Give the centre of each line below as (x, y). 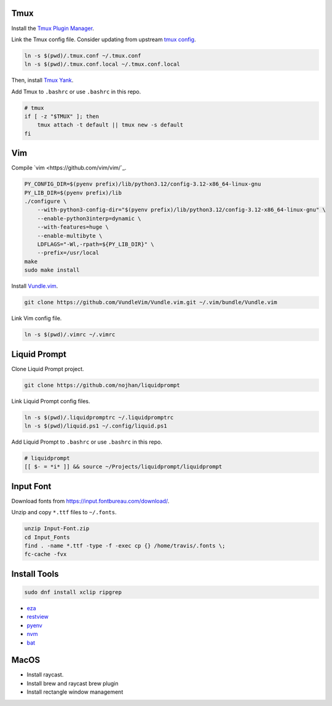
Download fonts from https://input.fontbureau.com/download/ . (90, 501)
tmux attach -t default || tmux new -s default (110, 125)
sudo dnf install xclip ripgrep (73, 592)
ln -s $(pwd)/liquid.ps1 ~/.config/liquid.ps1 (96, 426)
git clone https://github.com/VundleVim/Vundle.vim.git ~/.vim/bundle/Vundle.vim (151, 302)
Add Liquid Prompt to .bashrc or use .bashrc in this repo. (87, 442)
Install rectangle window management (75, 692)
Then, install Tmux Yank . (42, 80)
